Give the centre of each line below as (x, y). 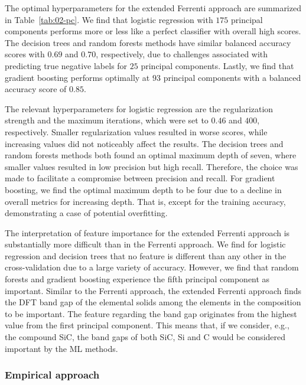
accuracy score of (36, 89)
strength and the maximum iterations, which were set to (107, 120)
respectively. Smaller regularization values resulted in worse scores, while (136, 131)
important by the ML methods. (61, 348)
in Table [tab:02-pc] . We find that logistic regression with (109, 19)
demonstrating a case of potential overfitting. (86, 213)
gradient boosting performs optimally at (77, 77)
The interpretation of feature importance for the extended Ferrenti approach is (147, 232)
